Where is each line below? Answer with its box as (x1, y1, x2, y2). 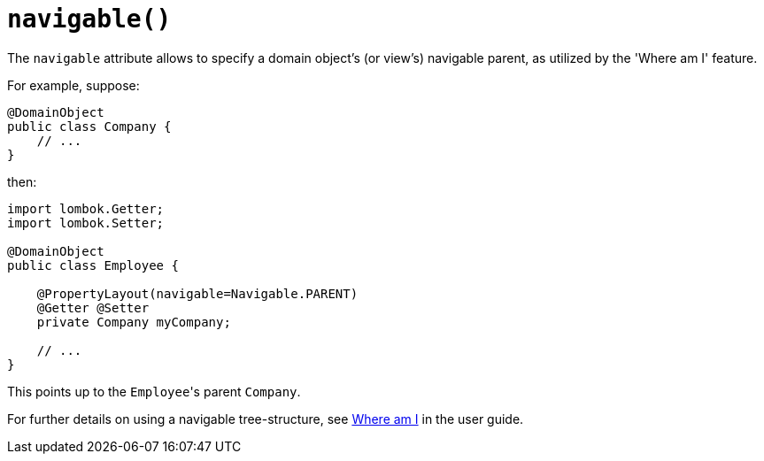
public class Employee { (7, 257, 179, 273)
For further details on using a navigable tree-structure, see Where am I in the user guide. (7, 411, 524, 426)
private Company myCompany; (36, 314, 231, 329)
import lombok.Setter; (7, 215, 165, 230)
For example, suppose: (7, 77, 140, 93)
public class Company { (7, 119, 172, 134)
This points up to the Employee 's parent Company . (7, 383, 301, 399)
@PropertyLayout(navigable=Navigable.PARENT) (36, 286, 359, 301)
